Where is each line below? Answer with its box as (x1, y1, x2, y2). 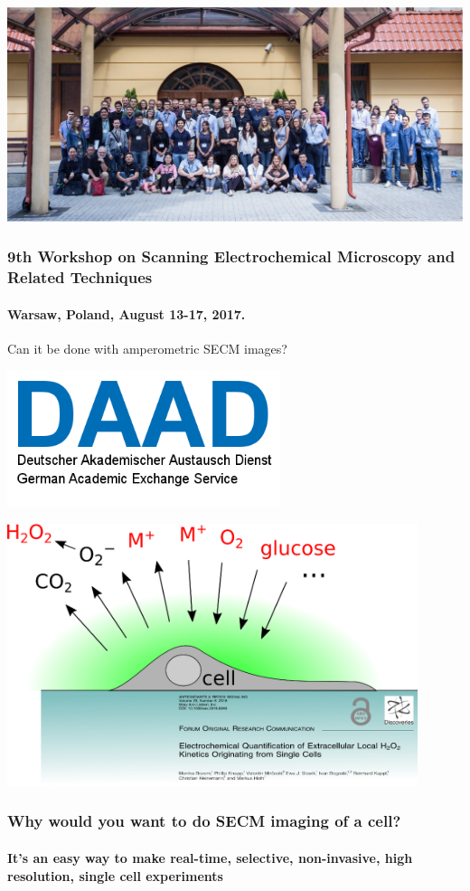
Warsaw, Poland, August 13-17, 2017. (7, 304, 246, 323)
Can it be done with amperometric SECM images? (7, 338, 287, 357)
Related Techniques (7, 266, 153, 289)
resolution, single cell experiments (7, 866, 223, 885)
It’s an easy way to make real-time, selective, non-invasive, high (7, 848, 413, 867)
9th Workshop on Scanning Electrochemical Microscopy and (7, 245, 456, 268)
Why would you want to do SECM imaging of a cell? (7, 810, 401, 832)
